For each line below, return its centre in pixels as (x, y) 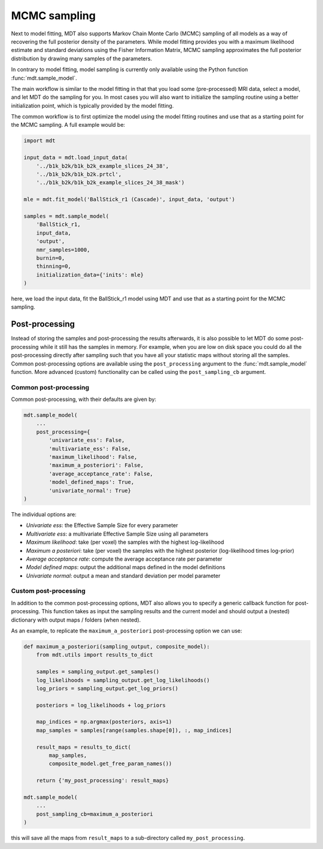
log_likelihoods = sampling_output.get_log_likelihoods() (123, 680)
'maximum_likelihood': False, (93, 457)
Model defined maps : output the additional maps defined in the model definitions (126, 567)
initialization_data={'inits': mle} (90, 275)
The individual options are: (44, 514)
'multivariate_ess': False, (90, 448)
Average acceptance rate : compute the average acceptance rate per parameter (124, 559)
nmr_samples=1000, (63, 249)
